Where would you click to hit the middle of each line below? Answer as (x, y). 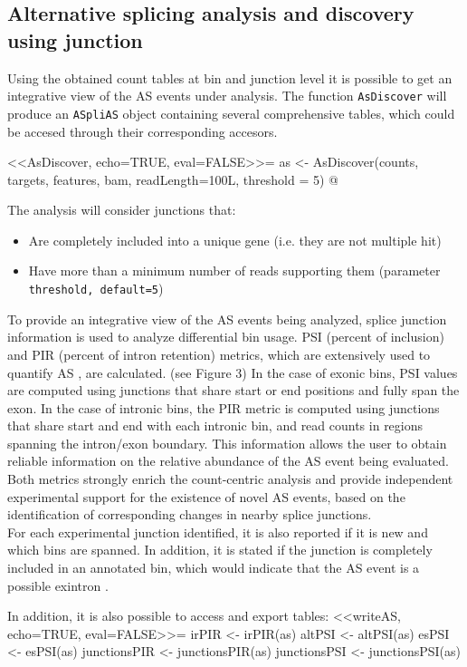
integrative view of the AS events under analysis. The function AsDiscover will (227, 96)
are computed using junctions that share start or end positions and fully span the (233, 390)
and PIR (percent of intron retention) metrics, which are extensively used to (219, 354)
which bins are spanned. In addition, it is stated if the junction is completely (220, 550)
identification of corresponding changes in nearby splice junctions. (190, 514)
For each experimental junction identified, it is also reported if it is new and (218, 532)
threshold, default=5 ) (96, 289)
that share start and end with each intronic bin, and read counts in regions (215, 425)
